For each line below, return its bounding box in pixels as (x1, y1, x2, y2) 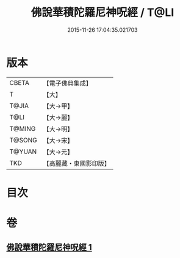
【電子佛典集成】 (43, 79, 93, 87)
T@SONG (9, 136, 38, 144)
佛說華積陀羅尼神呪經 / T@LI (31, 6, 175, 20)
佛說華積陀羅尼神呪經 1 (6, 242, 93, 252)
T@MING (9, 124, 36, 133)
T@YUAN (9, 147, 37, 156)
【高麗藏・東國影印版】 (43, 159, 111, 168)
